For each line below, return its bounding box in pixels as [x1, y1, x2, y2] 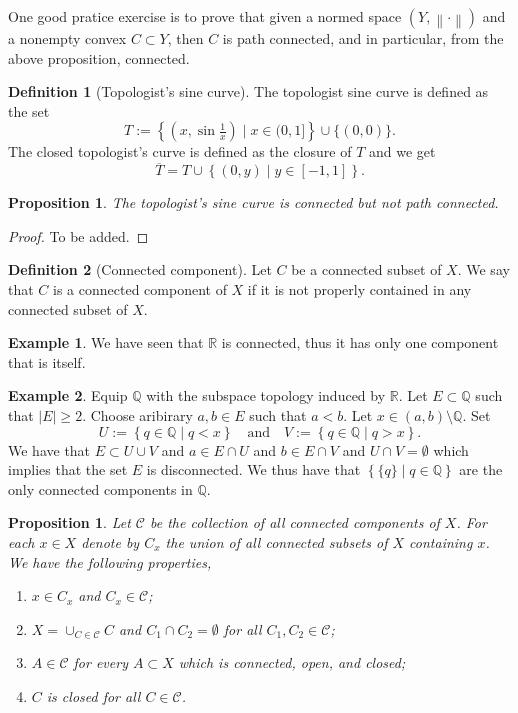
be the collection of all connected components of [149, 512, 440, 533]
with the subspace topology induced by [146, 385, 386, 406]
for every [73, 652, 128, 673]
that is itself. [8, 351, 86, 372]
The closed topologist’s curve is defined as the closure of [8, 141, 352, 162]
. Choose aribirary [82, 404, 193, 425]
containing [409, 531, 473, 552]
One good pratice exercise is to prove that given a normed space [8, 6, 402, 26]
